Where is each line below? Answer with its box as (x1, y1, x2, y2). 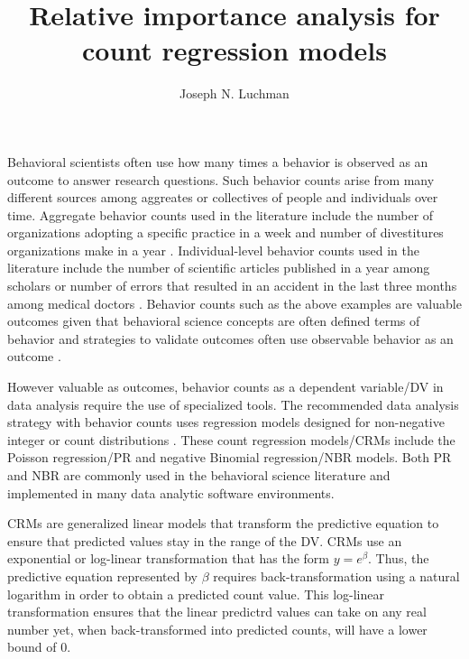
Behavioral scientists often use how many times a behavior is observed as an (7, 152, 428, 171)
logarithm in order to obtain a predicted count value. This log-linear (7, 584, 384, 603)
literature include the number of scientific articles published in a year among (7, 258, 430, 277)
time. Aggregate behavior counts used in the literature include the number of (7, 205, 434, 224)
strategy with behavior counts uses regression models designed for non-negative (7, 413, 445, 432)
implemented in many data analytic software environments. (7, 483, 335, 502)
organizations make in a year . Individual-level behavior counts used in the (7, 240, 419, 259)
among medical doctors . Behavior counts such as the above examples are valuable (7, 293, 462, 312)
